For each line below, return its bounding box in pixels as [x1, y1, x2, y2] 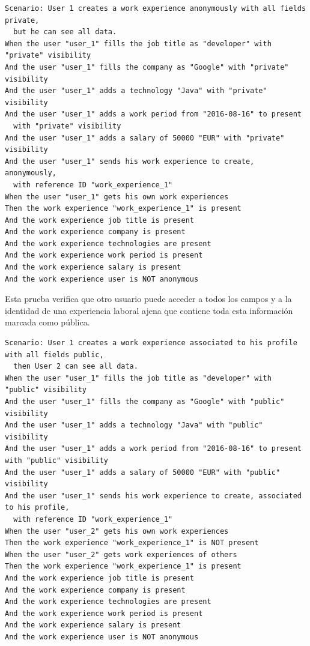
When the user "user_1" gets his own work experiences [5, 192, 229, 201]
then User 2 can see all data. [13, 362, 138, 371]
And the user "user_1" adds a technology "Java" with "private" [5, 86, 267, 95]
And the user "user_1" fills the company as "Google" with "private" [5, 62, 289, 71]
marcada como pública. [5, 316, 90, 328]
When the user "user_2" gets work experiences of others [5, 550, 237, 559]
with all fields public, [5, 350, 104, 359]
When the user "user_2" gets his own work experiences [5, 527, 229, 536]
